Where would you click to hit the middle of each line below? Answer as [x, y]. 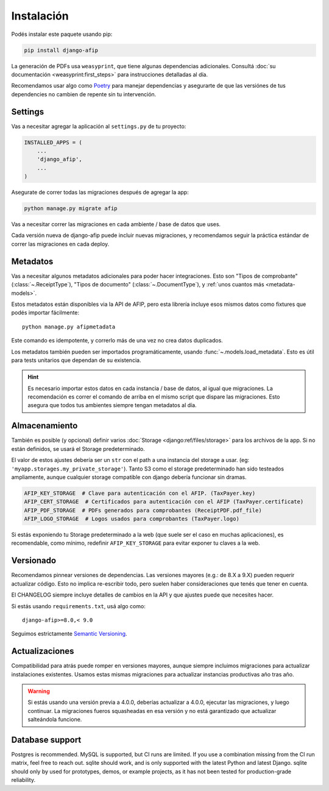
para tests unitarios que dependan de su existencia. [76, 360]
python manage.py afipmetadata [69, 327]
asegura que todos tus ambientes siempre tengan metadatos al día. [112, 405]
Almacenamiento [44, 426]
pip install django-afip [61, 50]
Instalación [40, 16]
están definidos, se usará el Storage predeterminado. [78, 449]
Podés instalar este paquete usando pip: [62, 34]
